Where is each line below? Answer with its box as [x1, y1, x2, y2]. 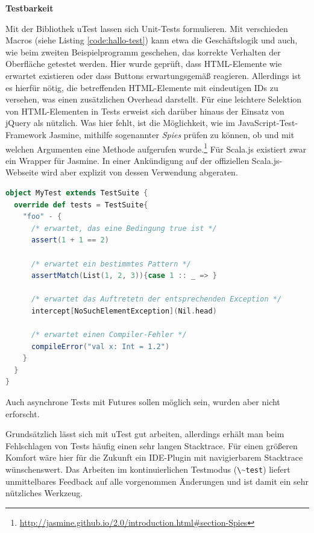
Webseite [5, 166, 39, 178]
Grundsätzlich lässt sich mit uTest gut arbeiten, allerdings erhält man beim [5, 427, 284, 440]
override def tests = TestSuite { [14, 200, 148, 209]
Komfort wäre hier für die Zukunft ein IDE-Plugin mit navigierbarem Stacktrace [5, 451, 303, 464]
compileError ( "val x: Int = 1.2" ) [31, 342, 170, 351]
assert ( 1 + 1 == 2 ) [31, 236, 109, 245]
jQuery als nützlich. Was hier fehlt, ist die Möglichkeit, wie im [5, 116, 236, 129]
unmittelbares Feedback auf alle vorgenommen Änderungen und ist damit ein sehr [5, 475, 309, 487]
